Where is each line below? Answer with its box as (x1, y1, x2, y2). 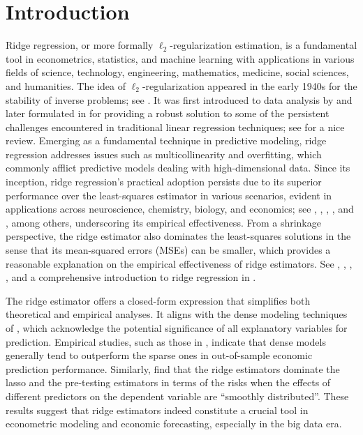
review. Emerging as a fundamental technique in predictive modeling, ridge (6, 133, 327, 148)
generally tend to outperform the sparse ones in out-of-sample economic (6, 348, 313, 362)
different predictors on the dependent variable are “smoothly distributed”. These (6, 388, 349, 403)
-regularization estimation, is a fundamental (170, 38, 357, 52)
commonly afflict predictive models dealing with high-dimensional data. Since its (6, 160, 350, 175)
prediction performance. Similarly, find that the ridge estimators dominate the (6, 361, 340, 376)
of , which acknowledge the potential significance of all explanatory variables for (6, 321, 348, 335)
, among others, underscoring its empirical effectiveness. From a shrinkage (6, 215, 321, 229)
